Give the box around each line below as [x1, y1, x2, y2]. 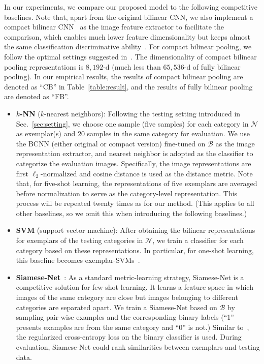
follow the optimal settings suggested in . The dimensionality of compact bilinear [4, 51, 257, 62]
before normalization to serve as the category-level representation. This [16, 188, 238, 198]
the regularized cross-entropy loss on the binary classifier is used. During [16, 331, 242, 342]
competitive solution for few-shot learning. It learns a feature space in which [16, 282, 253, 292]
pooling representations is [4, 61, 84, 72]
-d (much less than [103, 61, 161, 72]
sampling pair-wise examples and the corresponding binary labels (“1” [16, 312, 234, 322]
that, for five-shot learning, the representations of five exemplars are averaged [16, 178, 257, 189]
